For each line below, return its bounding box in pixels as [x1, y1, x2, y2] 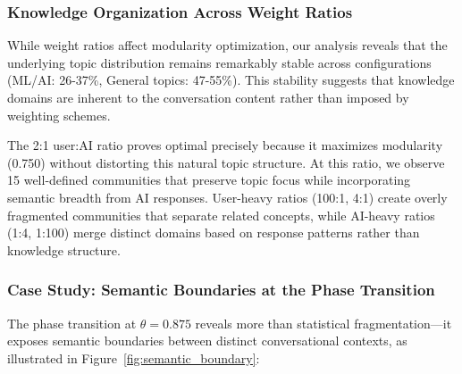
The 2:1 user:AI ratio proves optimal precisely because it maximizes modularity [7, 136, 443, 154]
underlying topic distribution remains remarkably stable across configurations [7, 53, 432, 71]
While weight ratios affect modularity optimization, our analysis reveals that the [7, 36, 448, 54]
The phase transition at [7, 313, 137, 332]
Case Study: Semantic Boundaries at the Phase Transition [7, 278, 435, 301]
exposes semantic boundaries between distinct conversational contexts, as [7, 331, 407, 350]
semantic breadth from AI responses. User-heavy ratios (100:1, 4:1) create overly [7, 187, 448, 206]
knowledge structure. [7, 240, 121, 259]
